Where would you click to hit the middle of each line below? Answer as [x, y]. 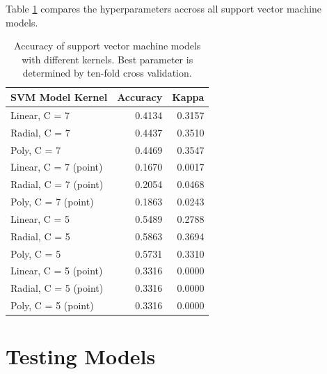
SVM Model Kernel [59, 96]
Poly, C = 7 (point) [52, 202]
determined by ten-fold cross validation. [107, 73]
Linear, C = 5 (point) [57, 271]
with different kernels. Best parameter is [107, 59]
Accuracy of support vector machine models [107, 46]
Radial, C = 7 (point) [57, 184]
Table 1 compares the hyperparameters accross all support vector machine [164, 8]
